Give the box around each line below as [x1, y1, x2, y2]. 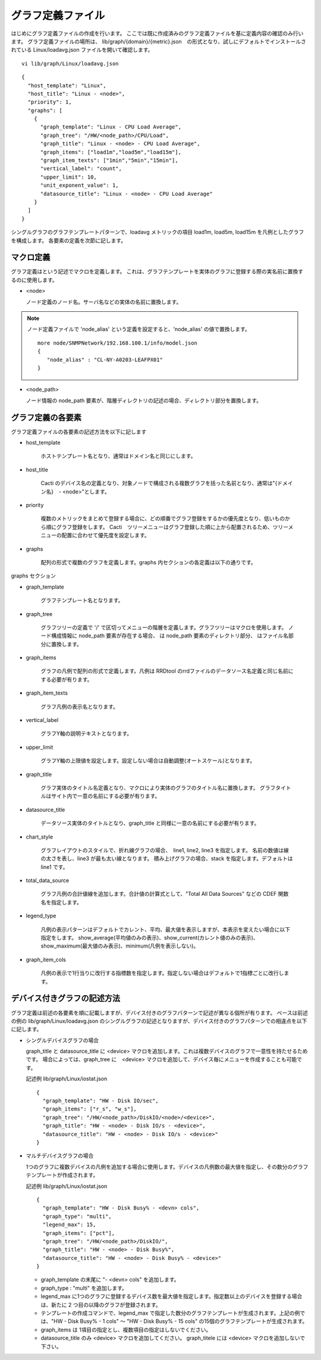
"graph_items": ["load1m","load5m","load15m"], [40, 149, 181, 155]
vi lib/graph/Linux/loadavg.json [21, 60, 119, 67]
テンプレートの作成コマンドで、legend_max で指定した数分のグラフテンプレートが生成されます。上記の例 [40, 1309, 300, 1317]
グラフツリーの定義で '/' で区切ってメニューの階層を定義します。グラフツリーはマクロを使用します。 [40, 624, 287, 631]
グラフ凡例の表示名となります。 [40, 703, 119, 710]
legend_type [26, 912, 56, 920]
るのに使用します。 [11, 276, 58, 283]
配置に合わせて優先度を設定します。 [61, 532, 150, 539]
